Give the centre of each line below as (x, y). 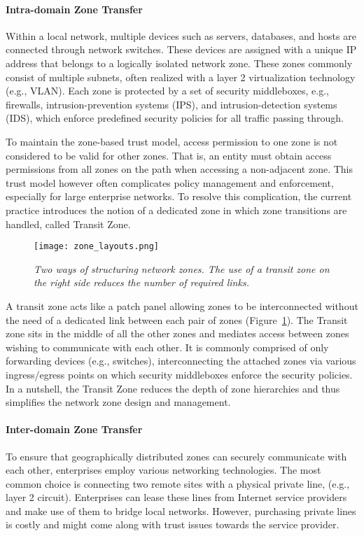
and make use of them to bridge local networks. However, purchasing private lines (181, 510)
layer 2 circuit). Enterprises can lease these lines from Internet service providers (176, 497)
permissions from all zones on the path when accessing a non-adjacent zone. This (180, 169)
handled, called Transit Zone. (68, 224)
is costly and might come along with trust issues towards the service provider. (173, 524)
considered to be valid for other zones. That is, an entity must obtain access (169, 155)
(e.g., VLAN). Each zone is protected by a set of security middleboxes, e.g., (167, 91)
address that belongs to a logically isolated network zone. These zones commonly (179, 63)
